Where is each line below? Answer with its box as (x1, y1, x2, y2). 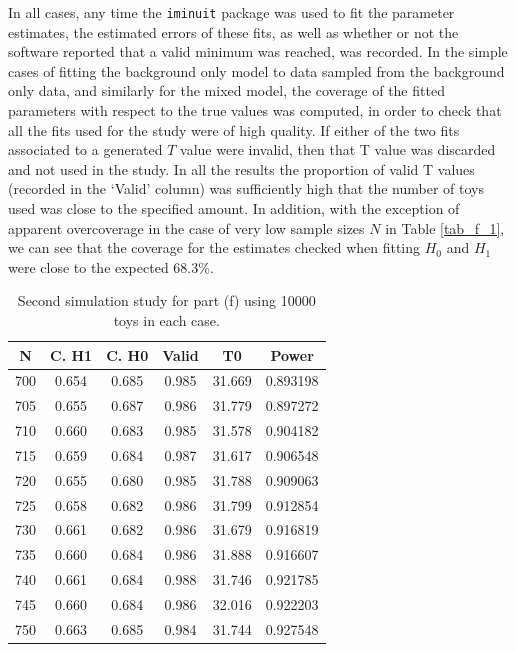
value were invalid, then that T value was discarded (180, 139, 496, 160)
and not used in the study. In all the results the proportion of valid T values (8, 158, 475, 179)
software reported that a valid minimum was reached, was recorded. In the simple (8, 41, 508, 62)
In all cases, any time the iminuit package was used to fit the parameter (8, 2, 455, 22)
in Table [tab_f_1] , (385, 217, 505, 238)
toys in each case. (113, 309, 220, 330)
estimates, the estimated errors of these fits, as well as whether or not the (8, 21, 459, 42)
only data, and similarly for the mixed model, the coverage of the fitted (8, 80, 445, 101)
